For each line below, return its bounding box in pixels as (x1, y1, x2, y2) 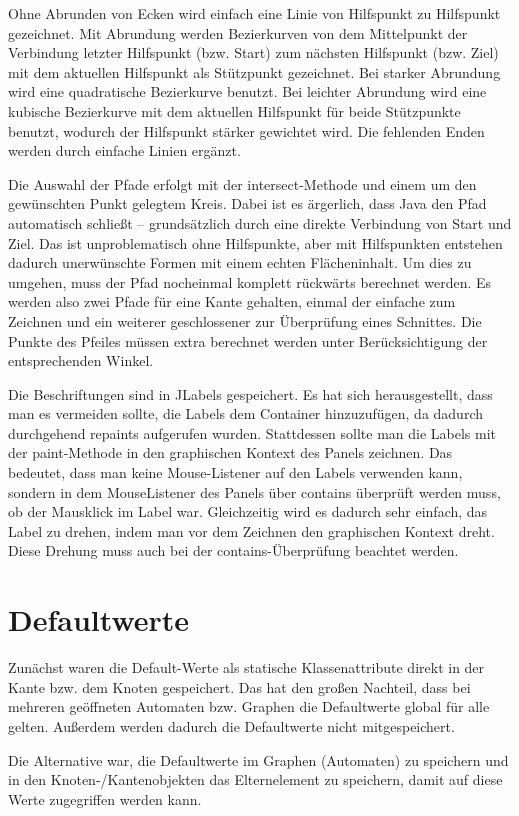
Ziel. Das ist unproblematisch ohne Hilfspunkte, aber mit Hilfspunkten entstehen (8, 232, 503, 253)
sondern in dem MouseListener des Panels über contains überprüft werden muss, (8, 481, 501, 502)
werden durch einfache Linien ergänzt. (8, 140, 241, 161)
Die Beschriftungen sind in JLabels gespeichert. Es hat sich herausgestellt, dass (8, 383, 493, 404)
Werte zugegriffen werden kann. (8, 788, 202, 809)
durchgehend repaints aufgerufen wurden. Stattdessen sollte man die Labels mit (8, 422, 497, 443)
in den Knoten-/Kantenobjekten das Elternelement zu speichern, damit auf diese (8, 769, 503, 790)
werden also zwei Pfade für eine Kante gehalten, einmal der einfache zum (8, 291, 456, 312)
